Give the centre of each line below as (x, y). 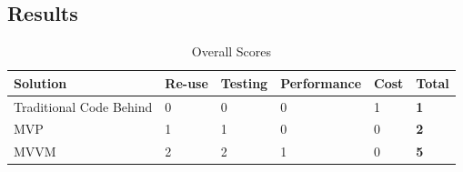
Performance (321, 82)
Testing (244, 82)
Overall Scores (231, 51)
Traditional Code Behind (83, 106)
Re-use (186, 82)
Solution (40, 82)
